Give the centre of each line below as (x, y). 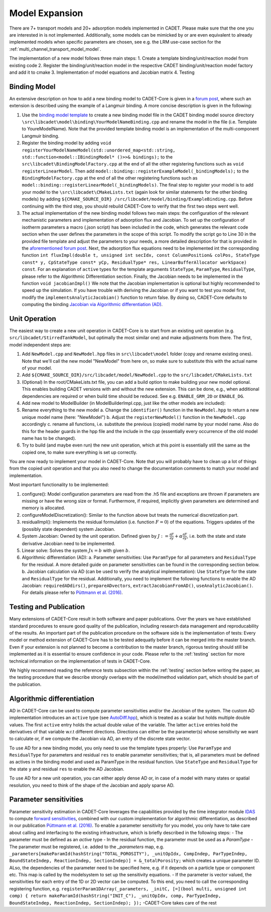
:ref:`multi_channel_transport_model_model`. (55, 49)
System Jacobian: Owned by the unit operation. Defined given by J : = (95, 536)
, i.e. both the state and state (216, 536)
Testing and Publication (47, 607)
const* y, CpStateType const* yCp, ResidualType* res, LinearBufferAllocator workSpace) (134, 262)
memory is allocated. (43, 508)
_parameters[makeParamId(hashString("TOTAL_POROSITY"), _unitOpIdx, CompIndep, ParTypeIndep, (128, 854)
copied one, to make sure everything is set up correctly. (80, 452)
